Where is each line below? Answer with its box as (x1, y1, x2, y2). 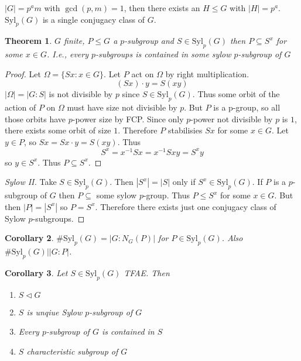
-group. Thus (143, 189, 190, 201)
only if (172, 176, 196, 188)
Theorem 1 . (5, 35, 52, 47)
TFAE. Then (124, 266, 170, 279)
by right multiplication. (165, 67, 249, 80)
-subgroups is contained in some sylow (95, 48, 231, 60)
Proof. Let (5, 67, 41, 80)
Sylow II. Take (5, 176, 57, 188)
